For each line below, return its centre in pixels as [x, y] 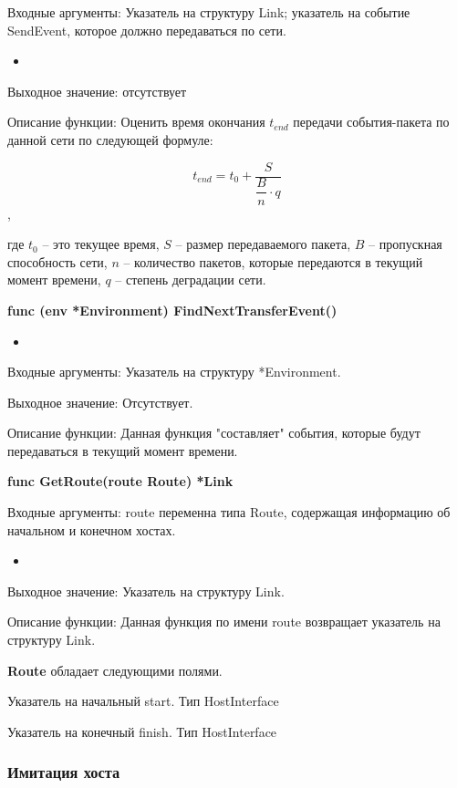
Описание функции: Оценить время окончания [136, 122]
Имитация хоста [64, 772]
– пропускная [405, 244]
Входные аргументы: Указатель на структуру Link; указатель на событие [209, 12]
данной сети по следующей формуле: [110, 139]
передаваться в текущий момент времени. [123, 450]
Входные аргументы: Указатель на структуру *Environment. [174, 372]
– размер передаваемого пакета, [263, 244]
